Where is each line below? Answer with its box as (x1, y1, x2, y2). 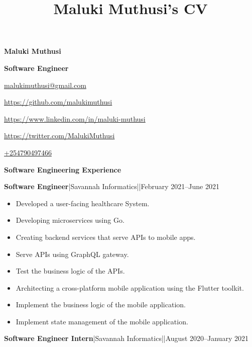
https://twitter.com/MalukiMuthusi (4, 130, 115, 141)
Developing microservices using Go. (16, 215, 124, 225)
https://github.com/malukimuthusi (4, 97, 112, 107)
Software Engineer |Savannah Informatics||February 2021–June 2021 (4, 181, 219, 192)
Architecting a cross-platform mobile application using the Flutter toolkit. (16, 282, 244, 293)
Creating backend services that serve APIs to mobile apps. (16, 231, 196, 242)
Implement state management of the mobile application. (16, 316, 188, 326)
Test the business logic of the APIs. (16, 266, 125, 276)
